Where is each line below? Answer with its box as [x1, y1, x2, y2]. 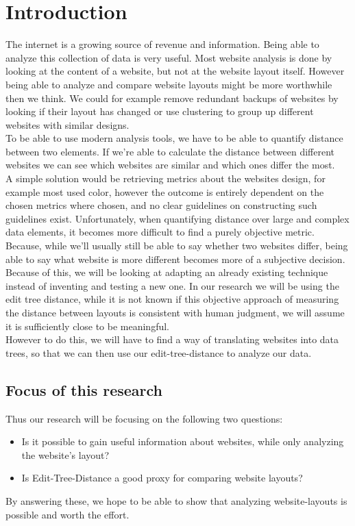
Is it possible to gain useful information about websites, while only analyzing [21, 434, 344, 449]
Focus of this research [5, 379, 163, 400]
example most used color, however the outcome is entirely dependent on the [5, 184, 324, 199]
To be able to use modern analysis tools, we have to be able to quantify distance [5, 131, 343, 145]
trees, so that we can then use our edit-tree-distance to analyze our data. [5, 345, 312, 360]
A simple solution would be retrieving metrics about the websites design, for [5, 171, 326, 186]
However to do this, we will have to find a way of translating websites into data [5, 332, 339, 347]
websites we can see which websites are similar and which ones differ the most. [5, 158, 335, 172]
